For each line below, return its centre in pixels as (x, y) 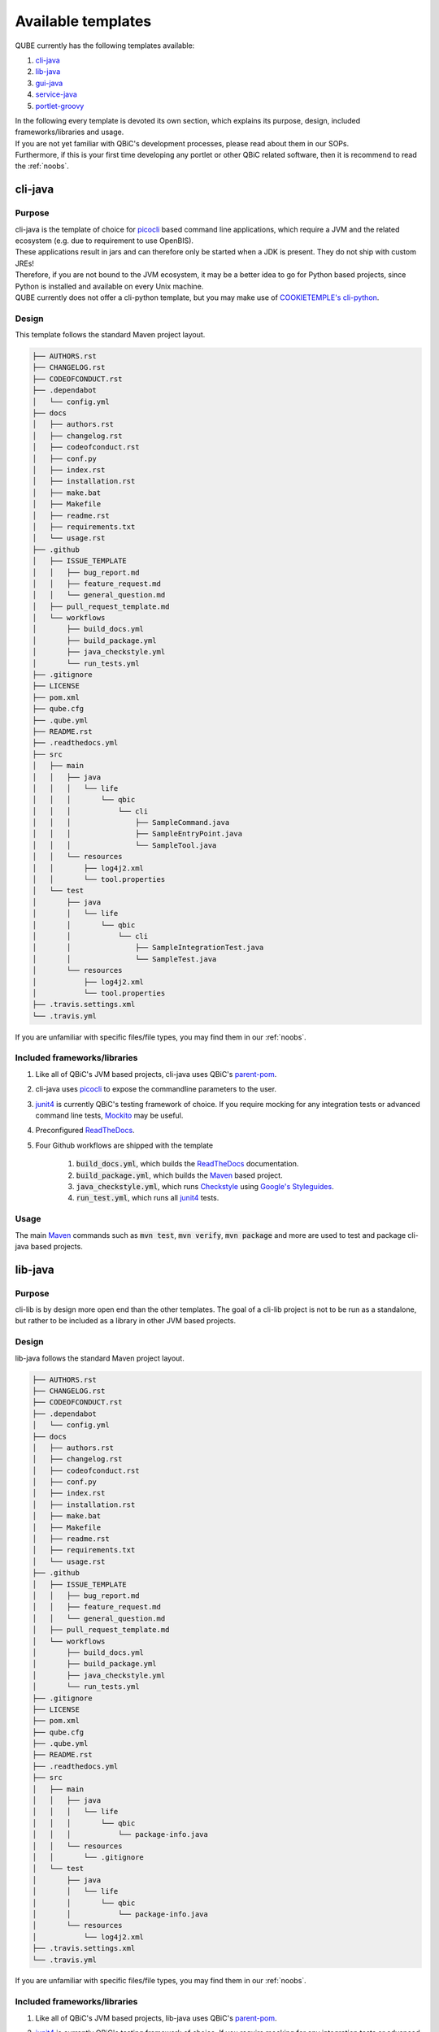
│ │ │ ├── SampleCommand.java (131, 823)
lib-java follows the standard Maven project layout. (100, 1358)
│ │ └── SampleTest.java (124, 959)
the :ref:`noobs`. (42, 166)
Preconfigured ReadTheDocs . (85, 1131)
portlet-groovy (60, 106)
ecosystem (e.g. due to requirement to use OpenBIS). (104, 241)
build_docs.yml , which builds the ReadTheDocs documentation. (187, 1164)
